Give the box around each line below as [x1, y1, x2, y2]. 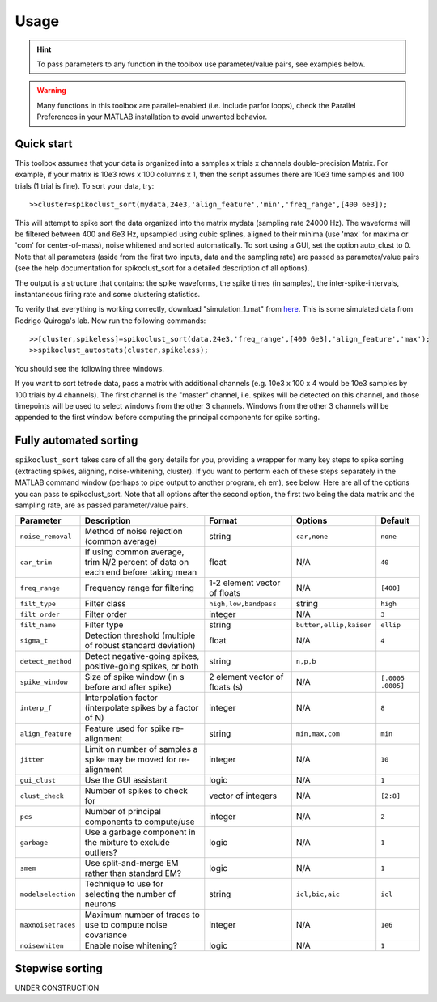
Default [380, 515, 410, 526]
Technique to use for [84, 878, 164, 889]
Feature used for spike [84, 723, 171, 734]
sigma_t [19, 636, 49, 645]
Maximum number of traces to [84, 909, 200, 920]
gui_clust [19, 775, 57, 784]
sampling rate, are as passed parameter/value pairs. [15, 500, 189, 510]
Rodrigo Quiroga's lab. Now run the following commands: [15, 316, 206, 325]
